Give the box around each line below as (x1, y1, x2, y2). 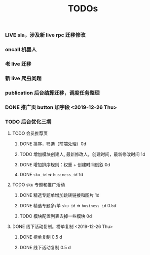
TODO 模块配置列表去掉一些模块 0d (19, 213, 92, 219)
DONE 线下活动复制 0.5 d (19, 245, 71, 251)
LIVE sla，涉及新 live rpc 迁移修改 (5, 32, 86, 38)
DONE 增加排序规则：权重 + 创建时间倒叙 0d (19, 162, 110, 168)
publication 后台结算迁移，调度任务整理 (5, 89, 100, 96)
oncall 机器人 (5, 46, 37, 53)
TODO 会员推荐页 (12, 130, 48, 136)
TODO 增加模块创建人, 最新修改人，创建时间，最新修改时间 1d (19, 151, 146, 158)
